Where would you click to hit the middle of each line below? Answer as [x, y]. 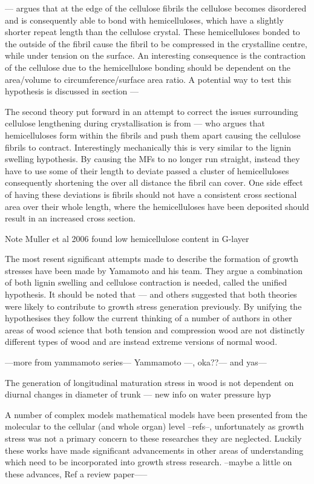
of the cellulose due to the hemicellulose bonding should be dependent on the [148, 67]
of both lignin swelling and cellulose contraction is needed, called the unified [146, 282]
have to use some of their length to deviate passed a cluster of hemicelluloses [147, 170]
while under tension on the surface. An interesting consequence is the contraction [155, 55]
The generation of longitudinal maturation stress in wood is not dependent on [149, 382]
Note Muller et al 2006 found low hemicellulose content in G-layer [127, 238]
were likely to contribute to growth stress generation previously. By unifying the [153, 306]
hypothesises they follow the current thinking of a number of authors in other [149, 318]
